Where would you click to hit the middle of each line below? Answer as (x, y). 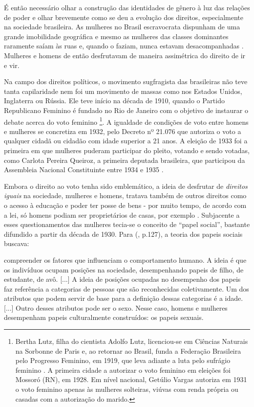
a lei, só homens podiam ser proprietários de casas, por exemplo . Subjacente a (122, 215)
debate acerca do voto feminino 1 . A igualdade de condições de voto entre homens (126, 121)
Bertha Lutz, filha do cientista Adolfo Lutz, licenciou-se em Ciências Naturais (132, 341)
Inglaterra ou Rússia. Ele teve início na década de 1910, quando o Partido (114, 101)
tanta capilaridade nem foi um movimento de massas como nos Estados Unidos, (123, 91)
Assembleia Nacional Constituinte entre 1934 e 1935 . (84, 170)
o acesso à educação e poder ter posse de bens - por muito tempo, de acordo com (125, 205)
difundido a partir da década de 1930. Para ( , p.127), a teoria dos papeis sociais (123, 234)
